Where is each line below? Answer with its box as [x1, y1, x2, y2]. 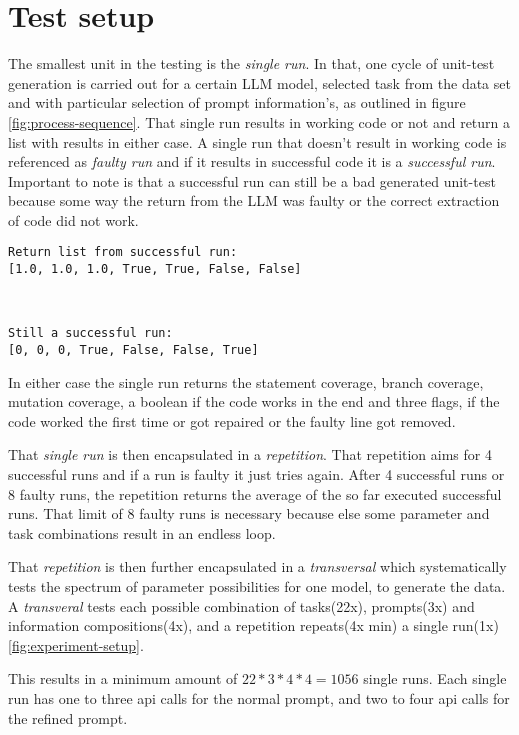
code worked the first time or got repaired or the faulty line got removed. [8, 410, 456, 431]
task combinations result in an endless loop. [8, 522, 276, 543]
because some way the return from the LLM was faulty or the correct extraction [8, 190, 500, 211]
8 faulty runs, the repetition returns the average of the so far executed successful [8, 483, 502, 504]
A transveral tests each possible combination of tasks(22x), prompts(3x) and [8, 595, 475, 616]
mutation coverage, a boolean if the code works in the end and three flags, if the [8, 391, 500, 412]
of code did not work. [8, 209, 139, 230]
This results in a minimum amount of [8, 668, 238, 689]
